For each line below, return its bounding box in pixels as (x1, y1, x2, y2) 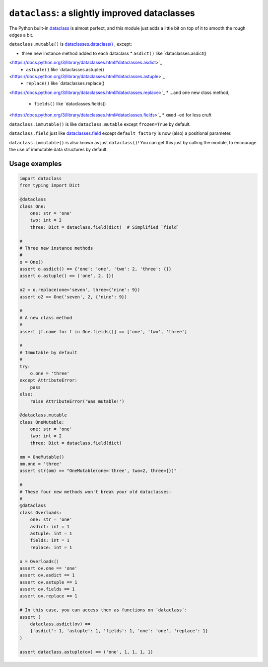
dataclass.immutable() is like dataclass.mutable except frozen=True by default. (9, 121, 191, 127)
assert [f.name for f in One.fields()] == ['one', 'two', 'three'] (19, 329, 188, 334)
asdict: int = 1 (30, 524, 69, 529)
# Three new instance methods (19, 245, 93, 251)
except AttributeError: (19, 378, 78, 383)
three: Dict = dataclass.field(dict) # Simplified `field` (30, 224, 180, 230)
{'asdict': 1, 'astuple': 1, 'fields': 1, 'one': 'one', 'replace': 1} (30, 628, 208, 634)
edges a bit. (9, 32, 34, 38)
